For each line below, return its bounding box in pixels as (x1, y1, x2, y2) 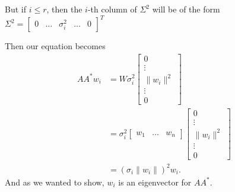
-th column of (87, 3, 137, 15)
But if (5, 3, 26, 15)
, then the (46, 3, 82, 15)
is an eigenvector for (118, 175, 192, 188)
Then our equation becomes (5, 40, 106, 52)
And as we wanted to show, (5, 175, 104, 188)
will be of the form (152, 3, 220, 15)
